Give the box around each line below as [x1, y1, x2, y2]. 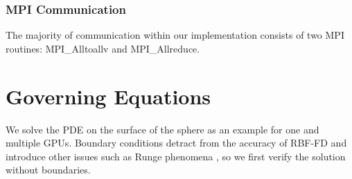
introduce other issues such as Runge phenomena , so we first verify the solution [6, 149, 346, 163]
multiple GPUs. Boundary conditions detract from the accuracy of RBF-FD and [6, 135, 347, 150]
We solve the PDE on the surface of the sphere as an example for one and [6, 122, 319, 136]
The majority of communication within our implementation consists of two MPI [6, 28, 344, 42]
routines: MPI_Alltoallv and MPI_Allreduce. [6, 41, 200, 55]
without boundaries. [6, 162, 91, 177]
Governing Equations [6, 82, 211, 110]
